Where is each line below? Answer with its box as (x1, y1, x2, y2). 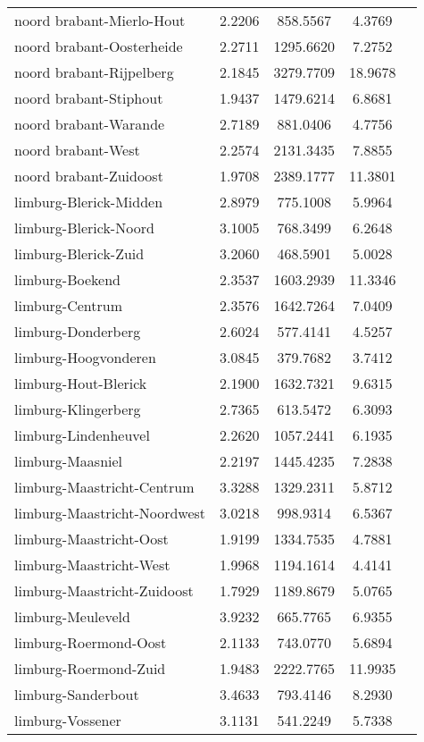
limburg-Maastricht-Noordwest (14, 502, 206, 523)
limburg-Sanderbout (14, 684, 139, 704)
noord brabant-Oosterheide (14, 36, 183, 56)
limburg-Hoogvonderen (14, 347, 156, 367)
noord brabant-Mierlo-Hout (14, 10, 186, 30)
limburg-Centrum (14, 295, 122, 316)
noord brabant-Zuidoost (14, 165, 163, 186)
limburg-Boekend (14, 269, 121, 290)
